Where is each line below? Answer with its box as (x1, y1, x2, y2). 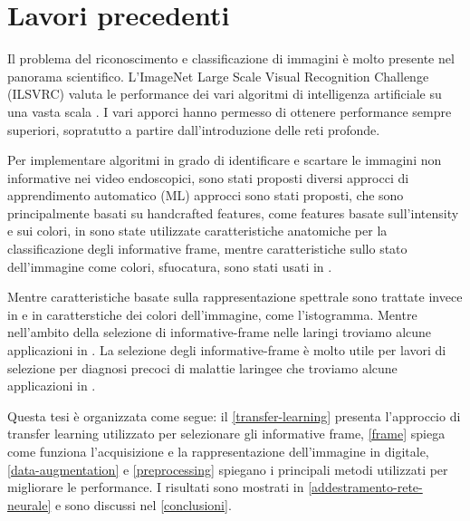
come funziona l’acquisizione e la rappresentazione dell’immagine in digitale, (7, 442, 429, 460)
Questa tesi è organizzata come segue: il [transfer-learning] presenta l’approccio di (7, 406, 461, 425)
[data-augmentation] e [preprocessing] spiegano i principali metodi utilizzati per (7, 459, 448, 478)
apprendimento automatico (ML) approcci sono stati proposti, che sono (7, 186, 404, 205)
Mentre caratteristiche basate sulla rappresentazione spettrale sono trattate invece (7, 287, 463, 306)
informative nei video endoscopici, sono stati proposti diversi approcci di (7, 168, 409, 187)
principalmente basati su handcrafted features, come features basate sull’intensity (7, 203, 459, 222)
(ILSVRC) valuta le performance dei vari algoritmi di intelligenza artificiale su (7, 84, 442, 103)
